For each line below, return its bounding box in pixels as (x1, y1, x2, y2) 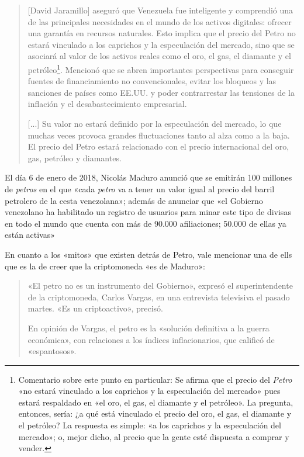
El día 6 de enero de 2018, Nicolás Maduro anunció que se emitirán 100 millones (5, 171, 292, 184)
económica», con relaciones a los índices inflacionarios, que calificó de (27, 333, 275, 345)
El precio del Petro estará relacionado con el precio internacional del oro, (27, 140, 289, 153)
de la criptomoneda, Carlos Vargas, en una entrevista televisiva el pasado (27, 290, 290, 303)
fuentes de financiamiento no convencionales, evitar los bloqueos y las (27, 75, 277, 87)
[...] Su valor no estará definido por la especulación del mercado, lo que (27, 117, 282, 129)
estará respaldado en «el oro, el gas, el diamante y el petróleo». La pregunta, (18, 396, 293, 408)
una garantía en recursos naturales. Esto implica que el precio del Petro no (27, 27, 296, 39)
